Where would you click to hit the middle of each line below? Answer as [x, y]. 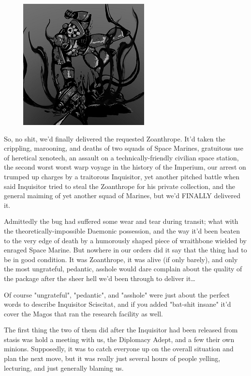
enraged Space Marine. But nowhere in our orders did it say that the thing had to [125, 250]
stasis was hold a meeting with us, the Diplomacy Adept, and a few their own [119, 339]
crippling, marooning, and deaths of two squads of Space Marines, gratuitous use [124, 148]
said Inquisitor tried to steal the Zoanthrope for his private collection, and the [120, 186]
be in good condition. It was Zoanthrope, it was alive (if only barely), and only [121, 259]
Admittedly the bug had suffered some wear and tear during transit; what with [121, 221]
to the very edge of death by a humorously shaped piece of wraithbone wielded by [125, 240]
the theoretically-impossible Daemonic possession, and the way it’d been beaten [122, 230]
